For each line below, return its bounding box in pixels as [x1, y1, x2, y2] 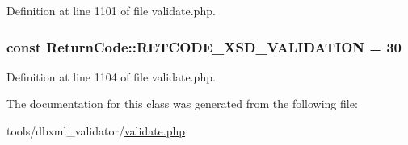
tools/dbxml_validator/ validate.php [6, 122, 186, 139]
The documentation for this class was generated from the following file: [6, 95, 358, 112]
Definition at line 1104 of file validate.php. [6, 68, 216, 85]
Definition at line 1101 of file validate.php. [6, 2, 216, 19]
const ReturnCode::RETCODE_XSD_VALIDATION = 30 [6, 36, 402, 56]
